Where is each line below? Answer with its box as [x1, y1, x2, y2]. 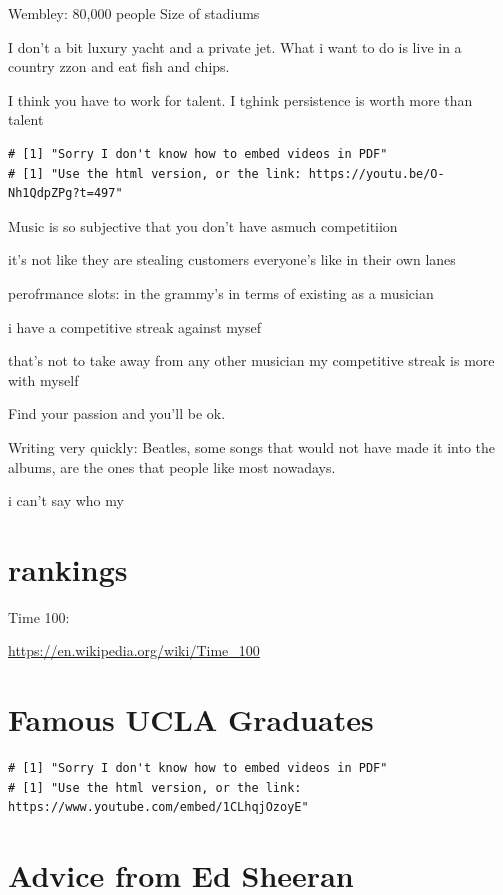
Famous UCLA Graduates [8, 699, 374, 740]
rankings [8, 548, 128, 589]
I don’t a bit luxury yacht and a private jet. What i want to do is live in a [8, 36, 462, 57]
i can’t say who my [8, 490, 124, 511]
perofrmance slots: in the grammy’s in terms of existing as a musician [8, 282, 434, 303]
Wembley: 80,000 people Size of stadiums [8, 3, 260, 23]
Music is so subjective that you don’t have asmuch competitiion [8, 215, 398, 236]
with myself [8, 369, 79, 390]
